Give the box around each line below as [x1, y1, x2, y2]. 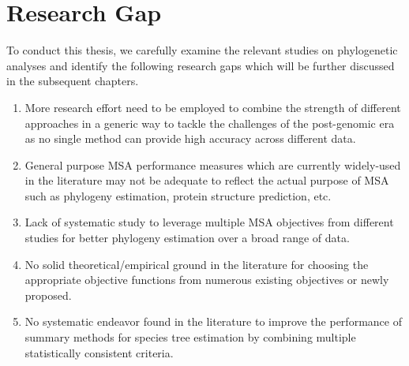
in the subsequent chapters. [6, 73, 139, 89]
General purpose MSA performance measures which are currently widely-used [24, 156, 401, 173]
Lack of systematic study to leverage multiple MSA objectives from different [24, 214, 394, 230]
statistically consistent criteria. [24, 344, 174, 360]
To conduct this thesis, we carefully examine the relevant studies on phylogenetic [6, 42, 398, 58]
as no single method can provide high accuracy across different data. [24, 130, 356, 147]
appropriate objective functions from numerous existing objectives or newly [24, 271, 389, 288]
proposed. [24, 286, 72, 303]
